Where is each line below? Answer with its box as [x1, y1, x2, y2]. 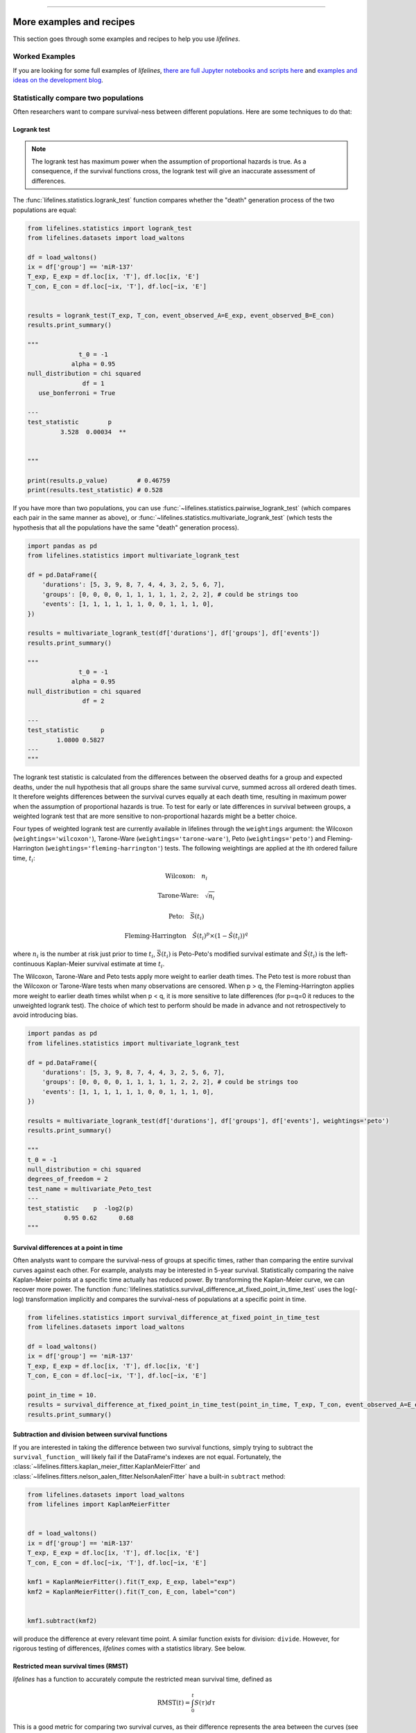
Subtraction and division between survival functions [12, 1430, 168, 1438]
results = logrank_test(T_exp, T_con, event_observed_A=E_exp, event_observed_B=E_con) [27, 312, 335, 320]
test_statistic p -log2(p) [27, 1204, 135, 1212]
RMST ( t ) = [157, 1698, 191, 1707]
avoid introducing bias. [12, 1011, 78, 1019]
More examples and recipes [12, 16, 135, 28]
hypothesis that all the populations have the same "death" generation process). [12, 523, 239, 532]
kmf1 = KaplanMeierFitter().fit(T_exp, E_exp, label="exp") [27, 1578, 236, 1586]
